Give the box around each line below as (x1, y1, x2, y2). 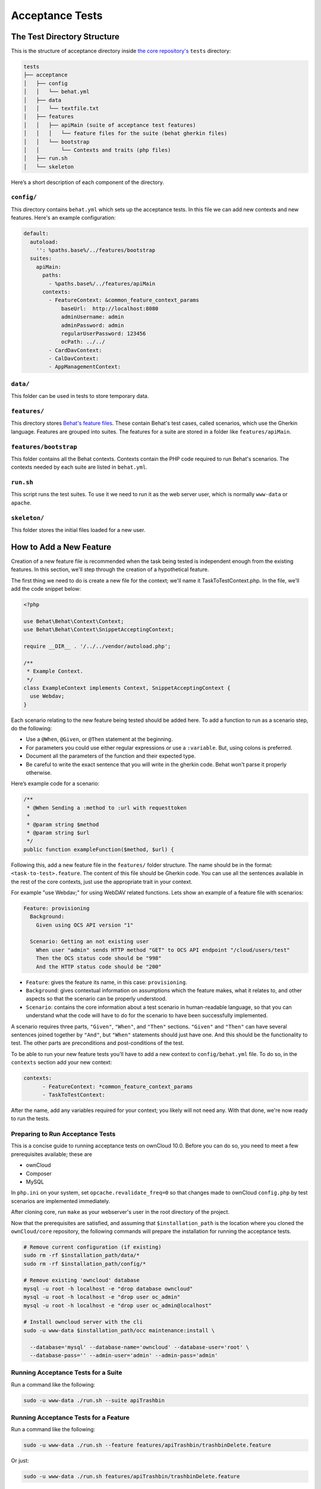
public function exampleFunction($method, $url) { (23, 846, 175, 853)
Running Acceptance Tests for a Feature (11, 1413, 130, 1422)
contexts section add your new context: (11, 1059, 112, 1066)
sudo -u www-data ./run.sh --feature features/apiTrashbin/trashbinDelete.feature (23, 1442, 272, 1448)
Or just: (11, 1457, 29, 1465)
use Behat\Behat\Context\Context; (23, 618, 124, 625)
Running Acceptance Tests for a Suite (11, 1369, 122, 1377)
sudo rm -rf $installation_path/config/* (23, 1260, 146, 1267)
